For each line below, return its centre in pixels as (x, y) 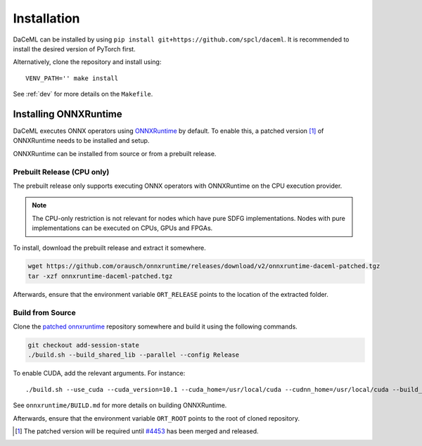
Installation (46, 18)
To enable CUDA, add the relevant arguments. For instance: (99, 374)
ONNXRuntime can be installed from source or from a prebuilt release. (115, 153)
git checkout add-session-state (84, 345)
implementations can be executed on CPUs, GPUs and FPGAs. (122, 228)
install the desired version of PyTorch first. (75, 49)
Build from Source (45, 312)
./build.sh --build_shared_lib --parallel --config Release (134, 355)
